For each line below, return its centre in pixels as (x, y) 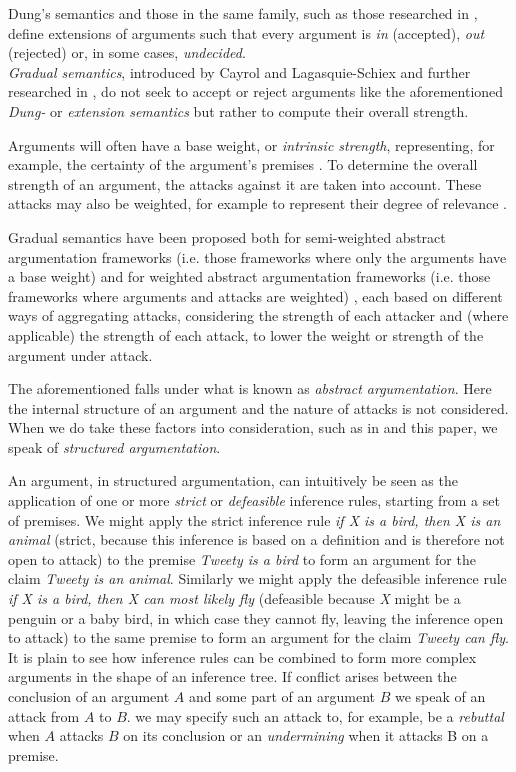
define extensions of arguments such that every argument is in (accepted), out (246, 32)
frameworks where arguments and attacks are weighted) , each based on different (255, 295)
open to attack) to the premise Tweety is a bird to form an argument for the (242, 558)
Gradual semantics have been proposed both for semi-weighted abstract (227, 236)
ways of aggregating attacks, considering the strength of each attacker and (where (258, 315)
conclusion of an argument (89, 696)
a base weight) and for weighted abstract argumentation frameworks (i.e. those (249, 276)
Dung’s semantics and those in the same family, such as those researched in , (243, 13)
